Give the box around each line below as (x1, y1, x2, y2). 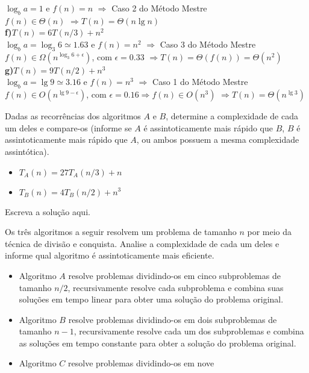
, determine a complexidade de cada (166, 110, 298, 122)
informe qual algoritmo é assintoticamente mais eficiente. (5, 249, 214, 262)
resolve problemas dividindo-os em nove (68, 357, 214, 369)
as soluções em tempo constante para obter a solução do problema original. (19, 336, 296, 349)
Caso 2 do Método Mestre (111, 2, 207, 14)
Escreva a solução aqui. (5, 205, 90, 218)
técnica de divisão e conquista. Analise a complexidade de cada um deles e (5, 237, 279, 249)
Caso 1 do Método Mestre (152, 75, 248, 88)
